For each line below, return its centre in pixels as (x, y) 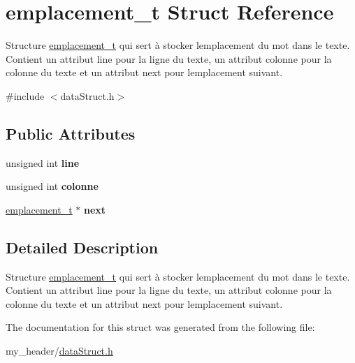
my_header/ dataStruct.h (59, 351)
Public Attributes (71, 133)
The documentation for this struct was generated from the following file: (160, 327)
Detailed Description (82, 247)
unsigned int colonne (52, 186)
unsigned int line (43, 162)
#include (25, 95)
